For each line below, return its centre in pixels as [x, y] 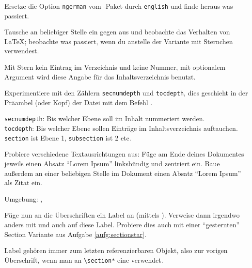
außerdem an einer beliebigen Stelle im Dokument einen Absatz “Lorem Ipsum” [123, 173]
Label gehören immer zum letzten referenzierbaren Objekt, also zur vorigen [116, 250]
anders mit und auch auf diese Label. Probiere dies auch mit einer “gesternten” [122, 224]
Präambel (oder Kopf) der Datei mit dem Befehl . [79, 102]
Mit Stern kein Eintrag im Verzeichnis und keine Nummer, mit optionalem [115, 67]
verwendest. [22, 51]
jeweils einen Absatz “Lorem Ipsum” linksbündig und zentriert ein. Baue [112, 164]
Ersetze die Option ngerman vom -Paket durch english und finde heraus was [119, 6]
